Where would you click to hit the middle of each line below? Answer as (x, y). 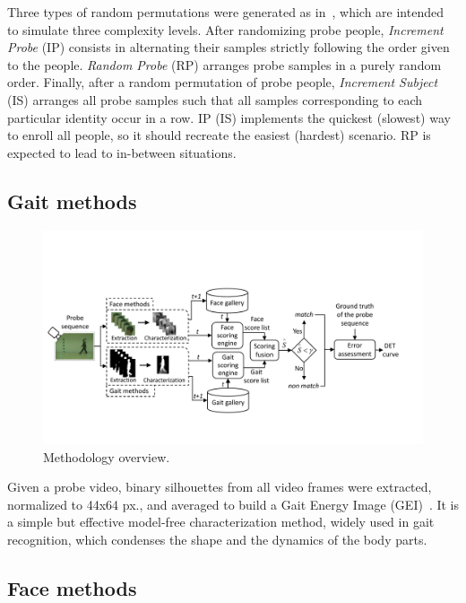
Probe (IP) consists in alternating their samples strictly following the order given (229, 47)
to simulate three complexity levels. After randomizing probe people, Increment (225, 29)
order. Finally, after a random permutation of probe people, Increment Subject (223, 82)
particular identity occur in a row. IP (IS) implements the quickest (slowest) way (229, 117)
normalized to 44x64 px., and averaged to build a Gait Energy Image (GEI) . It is (233, 504)
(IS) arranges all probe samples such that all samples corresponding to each (215, 99)
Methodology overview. (107, 456)
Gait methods (72, 201)
